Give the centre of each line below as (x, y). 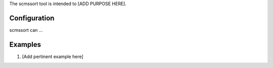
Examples (25, 45)
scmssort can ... (26, 30)
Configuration (32, 18)
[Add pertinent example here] (53, 56)
